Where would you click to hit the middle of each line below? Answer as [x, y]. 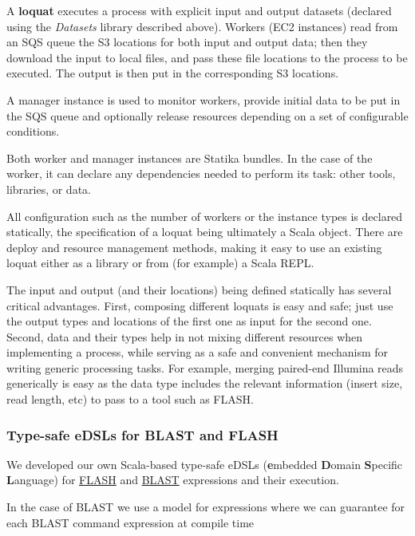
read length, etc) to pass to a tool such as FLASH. [130, 399]
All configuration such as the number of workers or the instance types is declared [205, 216]
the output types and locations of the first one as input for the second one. [189, 321]
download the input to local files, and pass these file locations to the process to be [207, 57]
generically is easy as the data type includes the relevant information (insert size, [205, 383]
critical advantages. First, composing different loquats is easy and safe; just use [200, 305]
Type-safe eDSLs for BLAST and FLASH [142, 434]
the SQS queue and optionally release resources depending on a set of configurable [207, 115]
